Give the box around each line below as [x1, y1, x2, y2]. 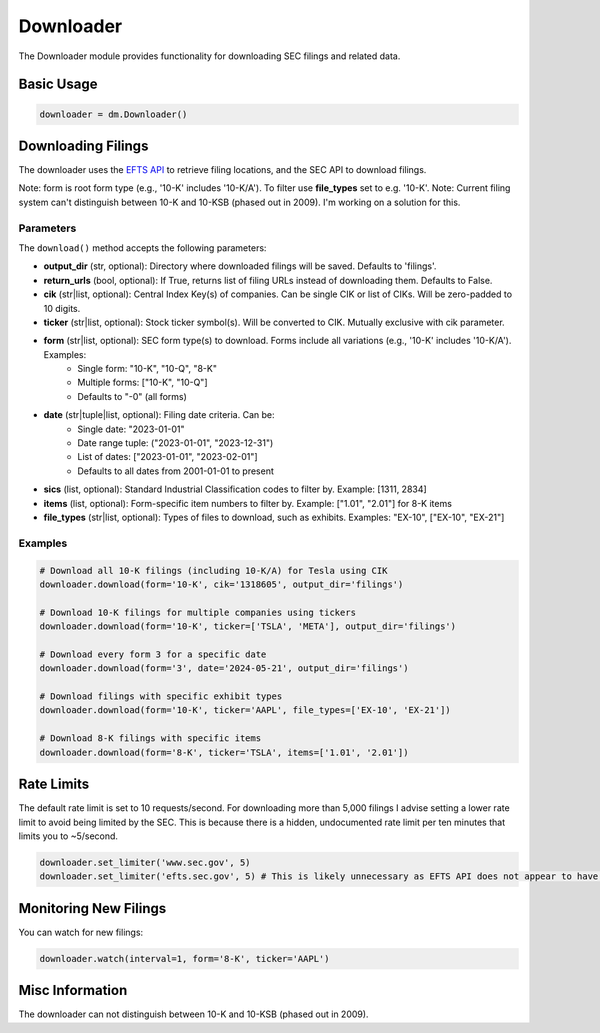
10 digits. [43, 302, 81, 314]
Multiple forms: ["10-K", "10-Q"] [77, 376, 208, 389]
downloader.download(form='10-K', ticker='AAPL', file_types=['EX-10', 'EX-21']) [39, 705, 452, 716]
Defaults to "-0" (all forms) [77, 390, 187, 402]
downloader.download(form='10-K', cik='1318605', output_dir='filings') [39, 578, 404, 590]
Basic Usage [18, 76, 98, 93]
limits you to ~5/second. [18, 830, 119, 842]
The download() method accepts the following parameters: [18, 241, 267, 254]
